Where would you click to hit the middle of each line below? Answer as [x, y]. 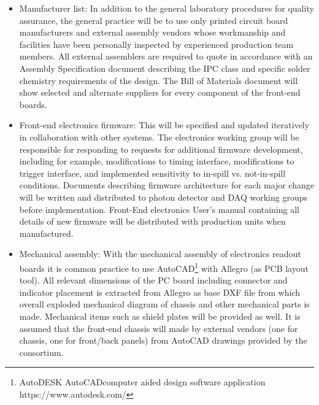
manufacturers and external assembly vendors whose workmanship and [152, 32]
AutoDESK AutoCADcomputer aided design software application [142, 382]
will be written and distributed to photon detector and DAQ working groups [163, 197]
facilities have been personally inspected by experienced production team [156, 44]
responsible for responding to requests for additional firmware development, [161, 149]
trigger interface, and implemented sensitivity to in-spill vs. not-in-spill [152, 173]
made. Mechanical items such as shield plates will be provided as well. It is [160, 316]
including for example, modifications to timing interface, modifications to [157, 161]
